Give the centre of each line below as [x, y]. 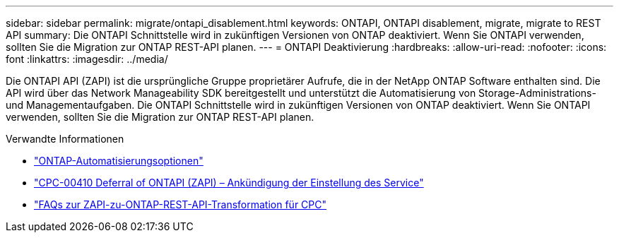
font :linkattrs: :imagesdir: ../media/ [87, 59]
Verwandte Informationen [65, 139]
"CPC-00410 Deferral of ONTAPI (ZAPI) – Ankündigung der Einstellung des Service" [229, 183]
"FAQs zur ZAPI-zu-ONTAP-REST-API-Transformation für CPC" [181, 204]
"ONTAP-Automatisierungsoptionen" [119, 161]
